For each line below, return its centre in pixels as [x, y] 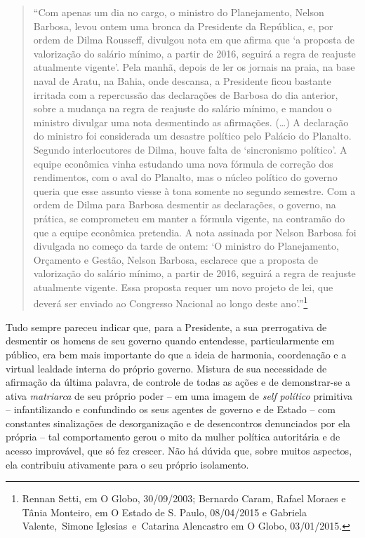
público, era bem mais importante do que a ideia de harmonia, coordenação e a [176, 354]
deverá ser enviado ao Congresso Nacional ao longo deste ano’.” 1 [171, 302]
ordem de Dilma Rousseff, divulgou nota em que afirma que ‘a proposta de [194, 40]
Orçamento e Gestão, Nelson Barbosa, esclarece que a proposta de [176, 259]
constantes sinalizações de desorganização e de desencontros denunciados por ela [178, 423]
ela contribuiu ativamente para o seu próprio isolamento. [127, 464]
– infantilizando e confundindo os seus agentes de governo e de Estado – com [171, 409]
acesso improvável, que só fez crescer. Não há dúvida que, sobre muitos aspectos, [179, 451]
